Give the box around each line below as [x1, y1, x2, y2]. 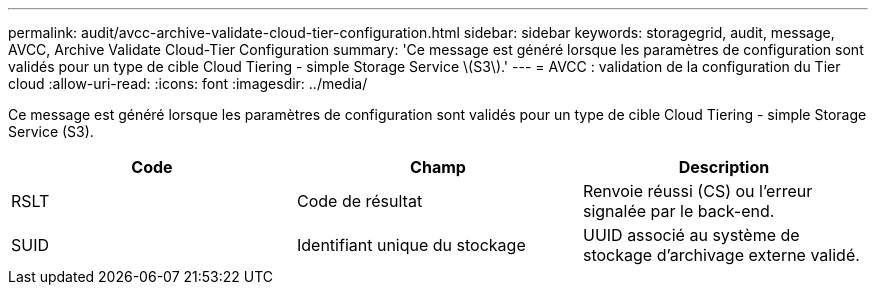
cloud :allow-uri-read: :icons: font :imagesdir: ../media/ [8, 75, 368, 92]
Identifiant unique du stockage [296, 235, 526, 255]
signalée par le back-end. [582, 201, 775, 221]
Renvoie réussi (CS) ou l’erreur [582, 181, 813, 201]
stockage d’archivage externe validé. [582, 245, 860, 265]
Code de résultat [296, 191, 423, 211]
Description [678, 157, 770, 177]
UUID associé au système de [582, 225, 800, 245]
